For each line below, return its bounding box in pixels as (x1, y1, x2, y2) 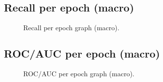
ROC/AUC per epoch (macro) (4, 46, 160, 61)
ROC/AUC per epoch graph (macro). (23, 69, 134, 78)
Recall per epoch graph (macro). (23, 23, 119, 33)
